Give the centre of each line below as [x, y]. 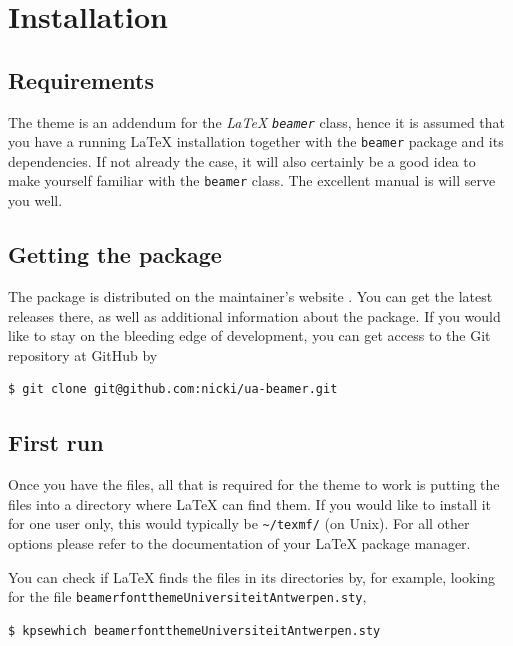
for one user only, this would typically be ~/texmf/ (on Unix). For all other [239, 523]
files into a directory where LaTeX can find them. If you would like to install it [250, 503]
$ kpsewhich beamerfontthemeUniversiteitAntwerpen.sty [194, 630]
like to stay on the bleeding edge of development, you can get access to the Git [249, 335]
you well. [35, 200]
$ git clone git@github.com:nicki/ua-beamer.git [173, 389]
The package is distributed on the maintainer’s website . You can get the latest [250, 295]
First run [56, 442]
